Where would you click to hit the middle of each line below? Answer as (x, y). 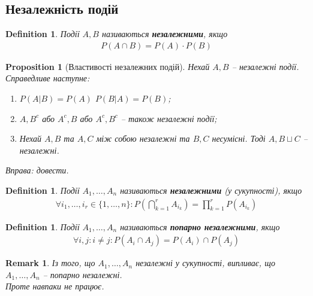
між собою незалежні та (143, 138)
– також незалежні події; (169, 118)
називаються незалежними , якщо (165, 34)
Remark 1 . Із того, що (50, 263)
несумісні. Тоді (239, 138)
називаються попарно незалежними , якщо (200, 226)
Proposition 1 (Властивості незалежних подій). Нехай (108, 66)
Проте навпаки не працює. (55, 286)
